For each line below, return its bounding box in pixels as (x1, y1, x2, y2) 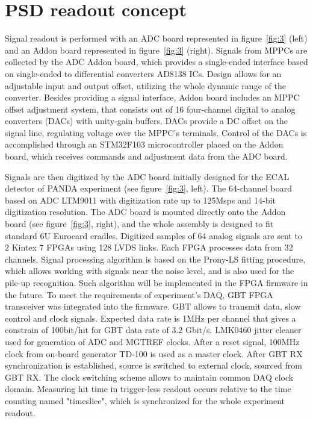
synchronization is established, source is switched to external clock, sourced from (5, 359, 302, 372)
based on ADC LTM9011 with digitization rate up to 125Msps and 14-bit (5, 193, 276, 206)
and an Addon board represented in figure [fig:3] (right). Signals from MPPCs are (5, 43, 308, 56)
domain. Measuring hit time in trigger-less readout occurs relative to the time (5, 382, 291, 395)
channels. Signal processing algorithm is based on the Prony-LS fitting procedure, (5, 252, 306, 265)
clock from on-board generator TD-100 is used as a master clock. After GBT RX (5, 347, 303, 360)
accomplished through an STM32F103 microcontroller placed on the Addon (5, 138, 284, 151)
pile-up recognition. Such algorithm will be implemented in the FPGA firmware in (5, 276, 308, 288)
